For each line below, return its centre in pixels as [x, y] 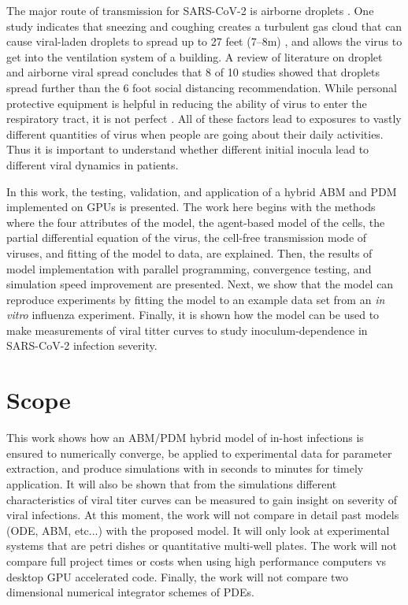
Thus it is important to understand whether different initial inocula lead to [188, 149]
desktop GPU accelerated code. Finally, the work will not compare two [177, 576]
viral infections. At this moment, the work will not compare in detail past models [203, 515]
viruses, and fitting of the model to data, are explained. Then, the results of [189, 252]
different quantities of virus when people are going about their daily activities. [195, 134]
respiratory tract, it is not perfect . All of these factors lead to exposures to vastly [204, 119]
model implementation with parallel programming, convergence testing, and [189, 268]
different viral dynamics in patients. [93, 164]
